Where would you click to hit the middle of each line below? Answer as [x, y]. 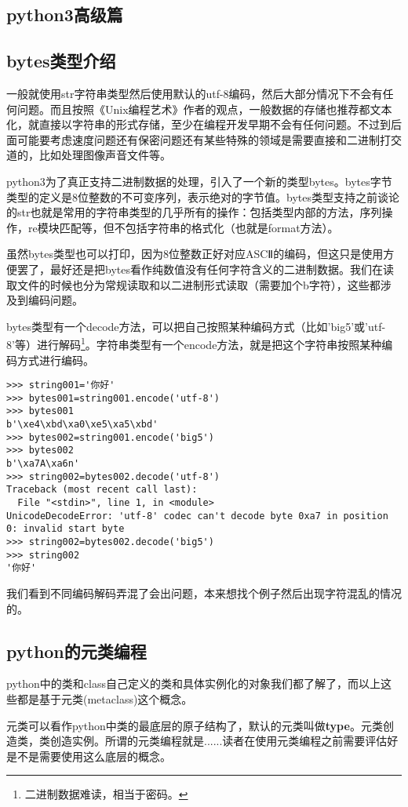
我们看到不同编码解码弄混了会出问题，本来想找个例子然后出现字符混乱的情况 [204, 593]
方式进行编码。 [55, 360]
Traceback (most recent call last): [102, 490]
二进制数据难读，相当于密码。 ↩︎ [106, 794]
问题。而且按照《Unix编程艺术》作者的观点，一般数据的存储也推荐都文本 [204, 109]
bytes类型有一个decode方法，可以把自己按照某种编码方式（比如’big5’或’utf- [196, 326]
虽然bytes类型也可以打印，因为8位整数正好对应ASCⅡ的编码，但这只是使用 [195, 254]
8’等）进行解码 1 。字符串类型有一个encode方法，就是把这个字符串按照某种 [194, 343]
